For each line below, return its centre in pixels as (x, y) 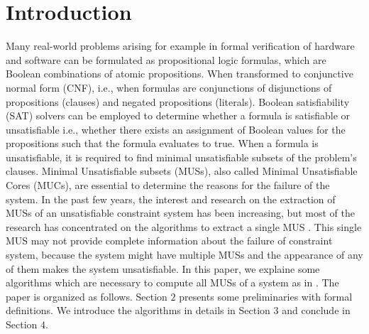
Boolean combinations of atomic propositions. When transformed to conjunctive (180, 74)
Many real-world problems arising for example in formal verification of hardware (180, 46)
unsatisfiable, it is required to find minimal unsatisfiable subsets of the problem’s (181, 157)
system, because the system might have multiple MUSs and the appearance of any (184, 255)
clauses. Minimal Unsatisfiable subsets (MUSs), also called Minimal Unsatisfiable (182, 171)
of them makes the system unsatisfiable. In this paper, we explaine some (163, 268)
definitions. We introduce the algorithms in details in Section (138, 310)
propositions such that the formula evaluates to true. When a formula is (162, 143)
